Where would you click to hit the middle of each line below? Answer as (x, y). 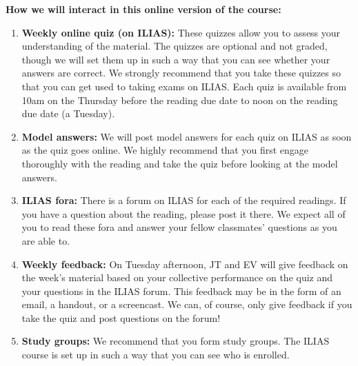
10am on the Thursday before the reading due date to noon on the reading (180, 100)
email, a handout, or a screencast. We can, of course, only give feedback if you (187, 304)
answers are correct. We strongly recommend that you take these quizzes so (181, 73)
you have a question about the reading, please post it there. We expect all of (183, 213)
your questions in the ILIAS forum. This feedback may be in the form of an (181, 291)
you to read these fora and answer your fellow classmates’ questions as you (179, 227)
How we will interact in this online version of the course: (143, 9)
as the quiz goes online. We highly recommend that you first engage (165, 150)
